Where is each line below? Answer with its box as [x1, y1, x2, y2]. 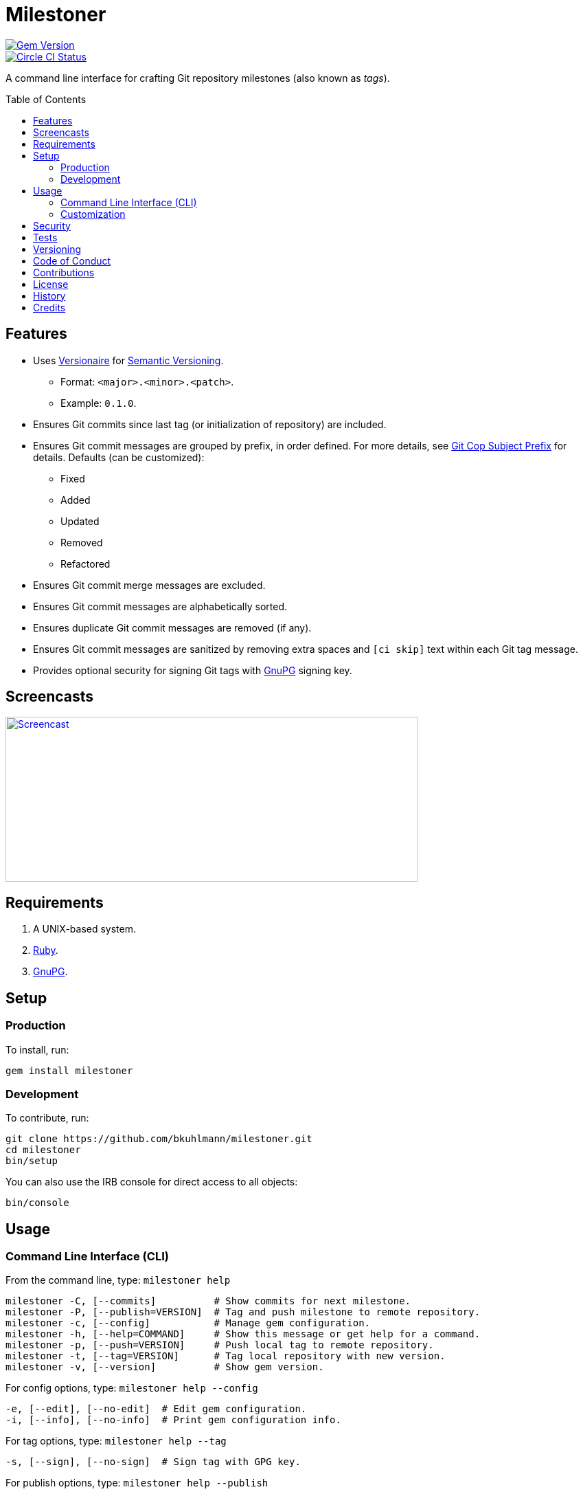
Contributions [33, 266, 95, 278]
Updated [60, 515, 100, 527]
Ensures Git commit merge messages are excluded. [33, 579, 266, 591]
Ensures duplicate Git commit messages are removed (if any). [33, 621, 312, 634]
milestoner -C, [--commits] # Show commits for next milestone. [5, 1295, 411, 1307]
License [33, 278, 69, 290]
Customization [60, 208, 126, 220]
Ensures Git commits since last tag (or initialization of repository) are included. [33, 418, 387, 430]
